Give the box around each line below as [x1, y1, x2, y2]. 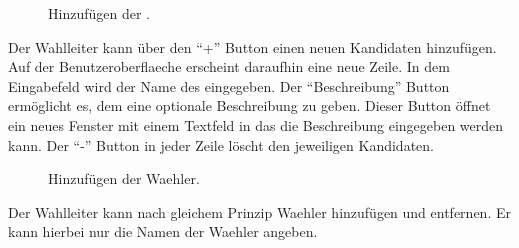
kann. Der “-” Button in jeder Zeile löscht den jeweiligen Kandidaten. [8, 134, 434, 155]
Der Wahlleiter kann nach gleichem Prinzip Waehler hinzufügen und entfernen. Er [8, 201, 511, 222]
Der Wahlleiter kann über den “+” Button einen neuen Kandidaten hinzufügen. [8, 36, 497, 57]
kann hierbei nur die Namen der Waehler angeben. [8, 221, 318, 242]
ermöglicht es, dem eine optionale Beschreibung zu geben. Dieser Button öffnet [8, 95, 491, 116]
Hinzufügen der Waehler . [48, 168, 200, 189]
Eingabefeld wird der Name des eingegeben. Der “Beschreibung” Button [8, 75, 450, 96]
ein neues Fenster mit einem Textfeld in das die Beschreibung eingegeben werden [8, 114, 504, 135]
